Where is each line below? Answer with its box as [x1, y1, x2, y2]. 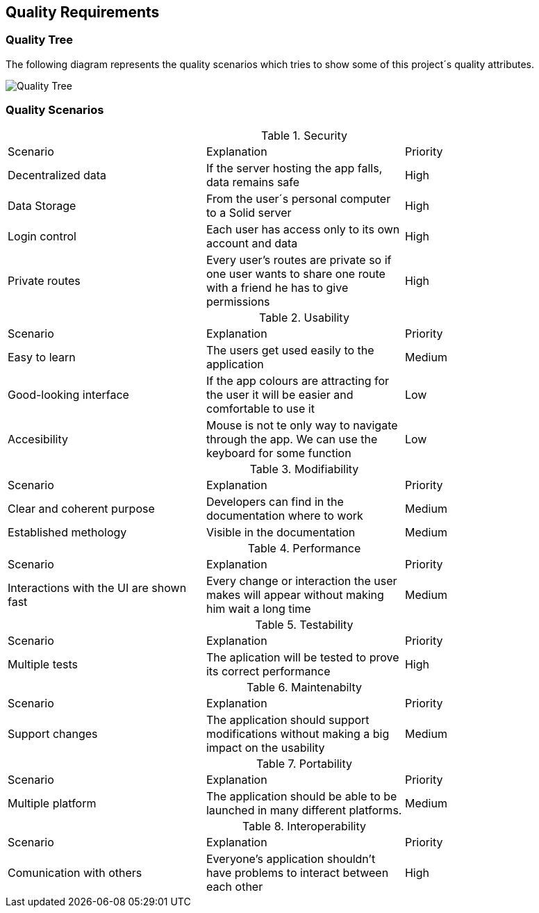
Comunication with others [8, 865, 142, 880]
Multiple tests [8, 657, 78, 671]
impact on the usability [206, 740, 325, 755]
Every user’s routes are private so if [206, 252, 392, 267]
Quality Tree [6, 33, 74, 47]
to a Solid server [206, 205, 292, 220]
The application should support [206, 712, 370, 727]
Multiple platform [8, 796, 97, 810]
